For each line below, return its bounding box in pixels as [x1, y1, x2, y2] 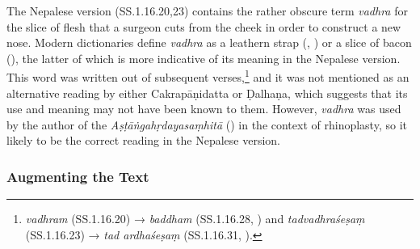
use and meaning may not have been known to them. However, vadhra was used [6, 100, 401, 117]
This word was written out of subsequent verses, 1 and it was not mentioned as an [6, 66, 409, 86]
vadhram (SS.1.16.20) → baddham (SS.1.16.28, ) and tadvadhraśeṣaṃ [25, 210, 365, 227]
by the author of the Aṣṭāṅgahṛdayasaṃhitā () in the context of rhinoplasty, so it [6, 116, 407, 133]
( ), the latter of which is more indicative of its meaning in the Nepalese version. [6, 49, 401, 66]
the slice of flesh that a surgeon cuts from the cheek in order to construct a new [6, 18, 401, 35]
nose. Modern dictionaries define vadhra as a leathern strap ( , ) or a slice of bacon [6, 34, 412, 51]
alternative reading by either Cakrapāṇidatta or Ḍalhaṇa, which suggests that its [6, 84, 408, 101]
